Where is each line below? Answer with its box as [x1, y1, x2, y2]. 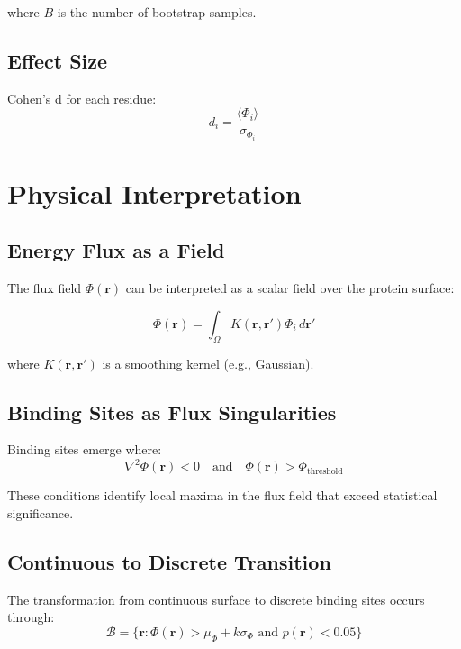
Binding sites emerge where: [7, 440, 162, 459]
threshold [306, 466, 343, 476]
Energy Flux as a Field [7, 236, 225, 264]
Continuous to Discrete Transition [7, 547, 331, 575]
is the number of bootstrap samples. [57, 3, 257, 21]
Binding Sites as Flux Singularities [7, 398, 337, 425]
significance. [7, 504, 74, 522]
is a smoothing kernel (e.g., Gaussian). [102, 353, 314, 372]
